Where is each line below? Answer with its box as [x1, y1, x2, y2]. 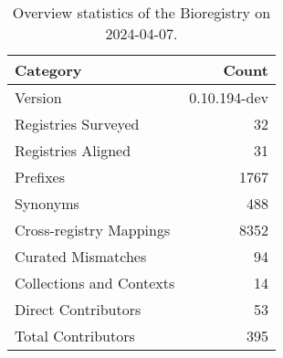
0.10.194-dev [189, 87, 268, 108]
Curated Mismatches [15, 246, 147, 267]
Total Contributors [15, 325, 135, 346]
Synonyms [15, 193, 79, 214]
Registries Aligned [15, 140, 131, 161]
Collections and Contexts [15, 272, 175, 293]
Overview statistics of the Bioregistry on [12, 2, 271, 23]
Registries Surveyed [15, 113, 140, 134]
